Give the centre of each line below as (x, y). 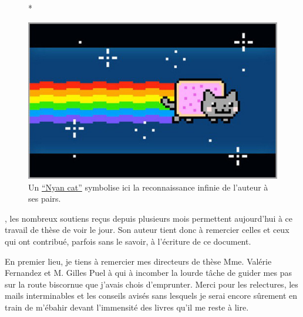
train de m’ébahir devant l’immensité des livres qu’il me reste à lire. (127, 307)
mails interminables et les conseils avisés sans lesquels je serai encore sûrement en (151, 296)
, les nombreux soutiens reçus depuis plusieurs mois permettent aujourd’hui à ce (149, 218)
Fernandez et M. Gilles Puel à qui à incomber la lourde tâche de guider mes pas (148, 273)
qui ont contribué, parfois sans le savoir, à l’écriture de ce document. (128, 241)
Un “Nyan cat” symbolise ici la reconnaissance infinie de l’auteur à (148, 187)
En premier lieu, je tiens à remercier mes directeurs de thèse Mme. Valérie (138, 261)
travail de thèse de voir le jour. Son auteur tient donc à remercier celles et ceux (147, 230)
